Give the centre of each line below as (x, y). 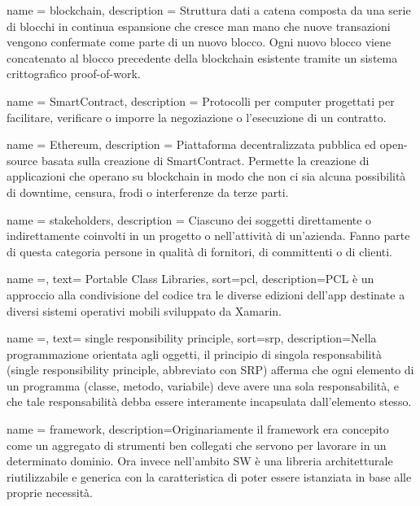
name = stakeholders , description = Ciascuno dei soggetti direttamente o (189, 219)
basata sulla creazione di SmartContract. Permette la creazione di (205, 160)
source (22, 160)
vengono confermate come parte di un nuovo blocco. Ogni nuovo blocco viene (199, 42)
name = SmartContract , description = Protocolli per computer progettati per (201, 100)
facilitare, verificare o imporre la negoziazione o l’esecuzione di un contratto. (197, 117)
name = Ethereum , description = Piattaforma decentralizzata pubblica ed (192, 144)
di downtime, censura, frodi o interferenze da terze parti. (148, 192)
